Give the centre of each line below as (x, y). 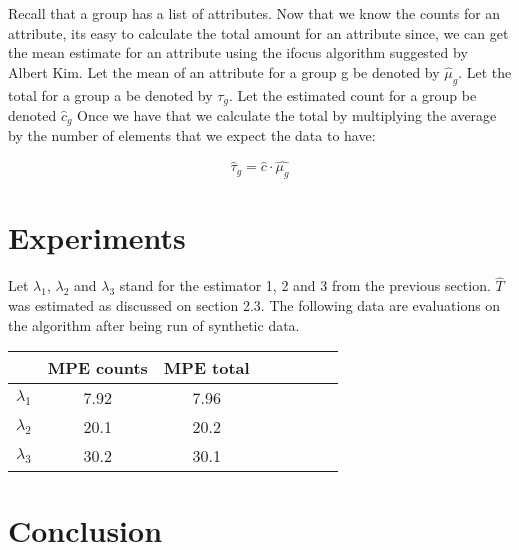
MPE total (206, 368)
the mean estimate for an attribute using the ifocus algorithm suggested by (238, 52)
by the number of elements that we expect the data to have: (192, 135)
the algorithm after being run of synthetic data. (154, 324)
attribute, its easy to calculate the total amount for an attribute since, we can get (258, 32)
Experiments (97, 237)
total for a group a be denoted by (110, 94)
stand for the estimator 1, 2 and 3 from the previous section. (305, 285)
